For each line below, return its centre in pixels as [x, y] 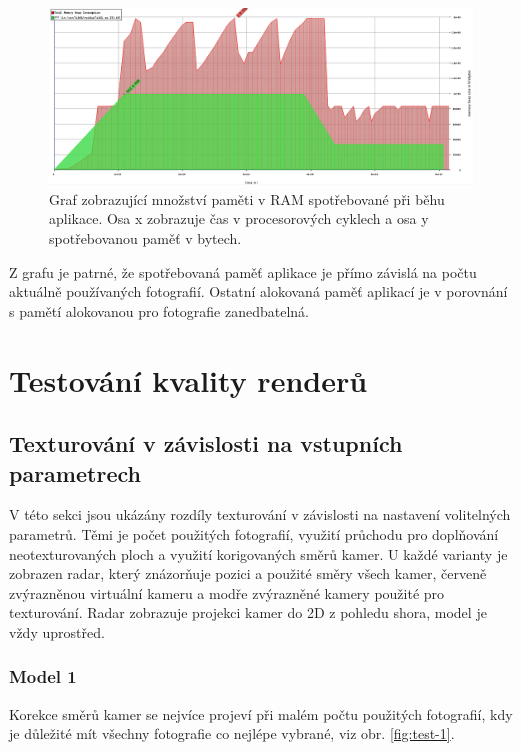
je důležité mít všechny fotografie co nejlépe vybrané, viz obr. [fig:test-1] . [232, 733]
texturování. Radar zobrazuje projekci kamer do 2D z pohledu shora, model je [248, 612]
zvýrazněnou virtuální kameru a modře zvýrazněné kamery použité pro [227, 592]
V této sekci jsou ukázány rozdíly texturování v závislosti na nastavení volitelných [260, 514]
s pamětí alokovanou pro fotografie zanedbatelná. [159, 310]
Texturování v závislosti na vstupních [206, 443]
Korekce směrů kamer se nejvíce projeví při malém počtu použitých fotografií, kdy [261, 713]
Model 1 [43, 676]
